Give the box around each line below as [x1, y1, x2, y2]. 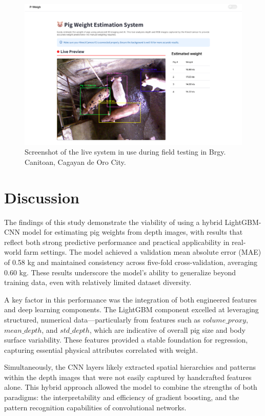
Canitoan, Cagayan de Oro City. [25, 156, 126, 167]
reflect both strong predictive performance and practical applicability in [4, 236, 230, 247]
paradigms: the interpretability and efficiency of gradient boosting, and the [4, 392, 239, 403]
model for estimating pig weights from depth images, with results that [22, 226, 243, 237]
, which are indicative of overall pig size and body [89, 324, 246, 335]
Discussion [4, 186, 79, 207]
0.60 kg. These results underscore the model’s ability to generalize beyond [4, 267, 236, 277]
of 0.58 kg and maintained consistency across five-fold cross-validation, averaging [4, 256, 258, 267]
